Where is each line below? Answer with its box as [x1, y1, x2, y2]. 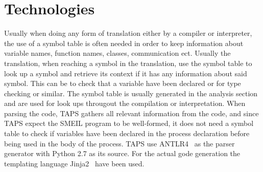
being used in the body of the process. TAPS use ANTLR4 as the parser [4, 138, 235, 148]
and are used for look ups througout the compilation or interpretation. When [4, 98, 246, 109]
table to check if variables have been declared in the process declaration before [4, 128, 250, 139]
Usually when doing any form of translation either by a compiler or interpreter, [4, 28, 252, 38]
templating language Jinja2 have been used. [4, 158, 145, 168]
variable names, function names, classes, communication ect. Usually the [4, 48, 231, 58]
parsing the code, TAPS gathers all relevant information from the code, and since [4, 107, 259, 118]
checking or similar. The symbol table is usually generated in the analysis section [4, 88, 258, 98]
